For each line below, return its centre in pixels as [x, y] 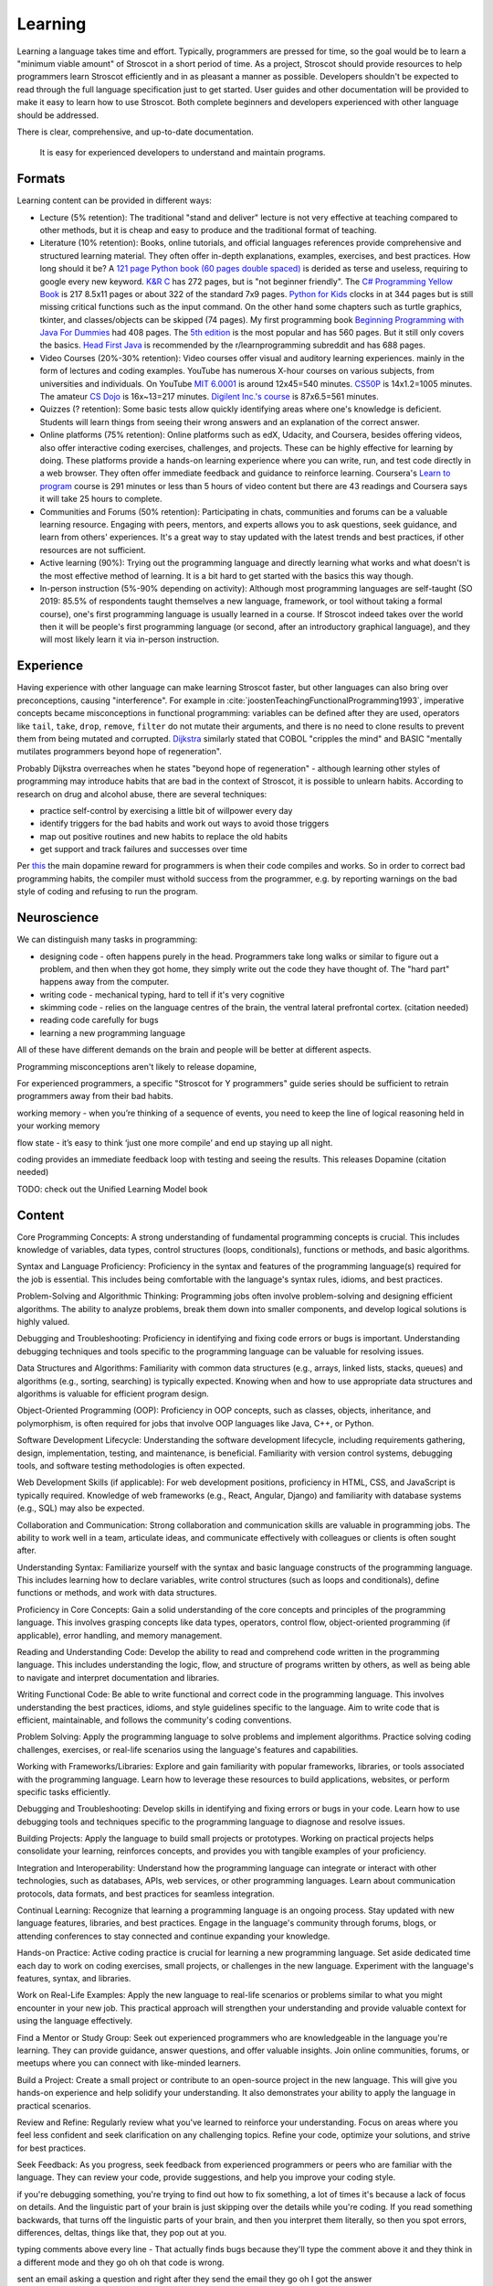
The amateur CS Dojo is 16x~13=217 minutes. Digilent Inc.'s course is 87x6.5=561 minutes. [209, 397]
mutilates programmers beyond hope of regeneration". [120, 752]
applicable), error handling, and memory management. [120, 1635]
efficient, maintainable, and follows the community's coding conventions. [154, 1720]
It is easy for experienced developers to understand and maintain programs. [183, 153]
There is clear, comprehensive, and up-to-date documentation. [136, 132]
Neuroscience [58, 918]
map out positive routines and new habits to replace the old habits [163, 836]
